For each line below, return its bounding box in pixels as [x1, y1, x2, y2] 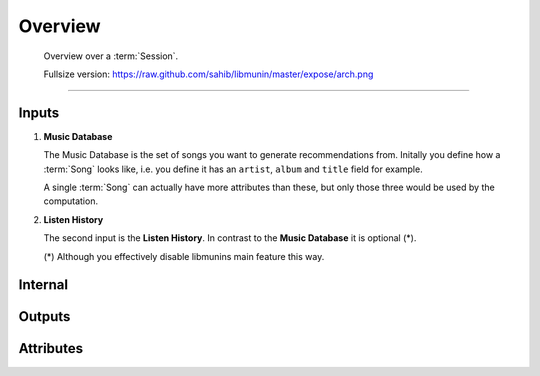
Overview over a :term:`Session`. [43, 50, 179, 62]
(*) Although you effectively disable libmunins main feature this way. [43, 250, 325, 262]
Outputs [18, 308, 71, 325]
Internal [18, 276, 69, 294]
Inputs [18, 104, 60, 121]
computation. [43, 195, 99, 207]
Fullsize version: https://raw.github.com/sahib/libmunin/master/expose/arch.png [43, 68, 374, 80]
